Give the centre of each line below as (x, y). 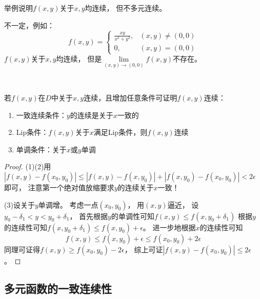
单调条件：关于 (41, 149)
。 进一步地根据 (169, 227)
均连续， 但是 (79, 59)
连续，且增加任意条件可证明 (131, 98)
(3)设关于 (19, 204)
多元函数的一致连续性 (58, 288)
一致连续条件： (41, 115)
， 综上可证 (144, 249)
